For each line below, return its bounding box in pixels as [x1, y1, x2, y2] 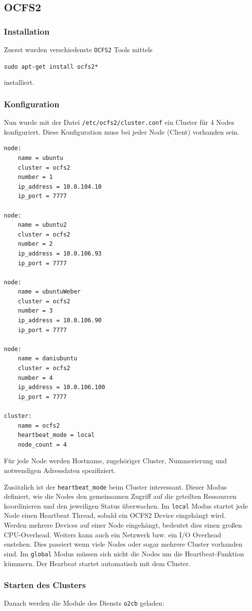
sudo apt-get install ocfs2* [4, 63, 98, 70]
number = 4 [18, 374, 53, 381]
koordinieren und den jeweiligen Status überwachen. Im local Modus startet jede [4, 500, 248, 511]
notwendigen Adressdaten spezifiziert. [4, 465, 116, 475]
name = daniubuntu [18, 355, 78, 362]
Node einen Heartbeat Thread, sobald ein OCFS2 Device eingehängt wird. [4, 510, 226, 520]
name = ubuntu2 [18, 221, 67, 229]
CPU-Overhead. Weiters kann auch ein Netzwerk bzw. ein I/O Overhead [4, 529, 221, 539]
